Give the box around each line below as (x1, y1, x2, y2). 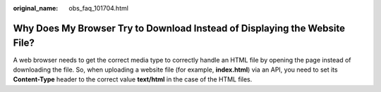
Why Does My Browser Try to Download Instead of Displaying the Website (13, 22, 346, 34)
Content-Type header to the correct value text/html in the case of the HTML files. (13, 75, 253, 84)
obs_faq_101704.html (68, 4, 128, 12)
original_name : (13, 4, 59, 12)
